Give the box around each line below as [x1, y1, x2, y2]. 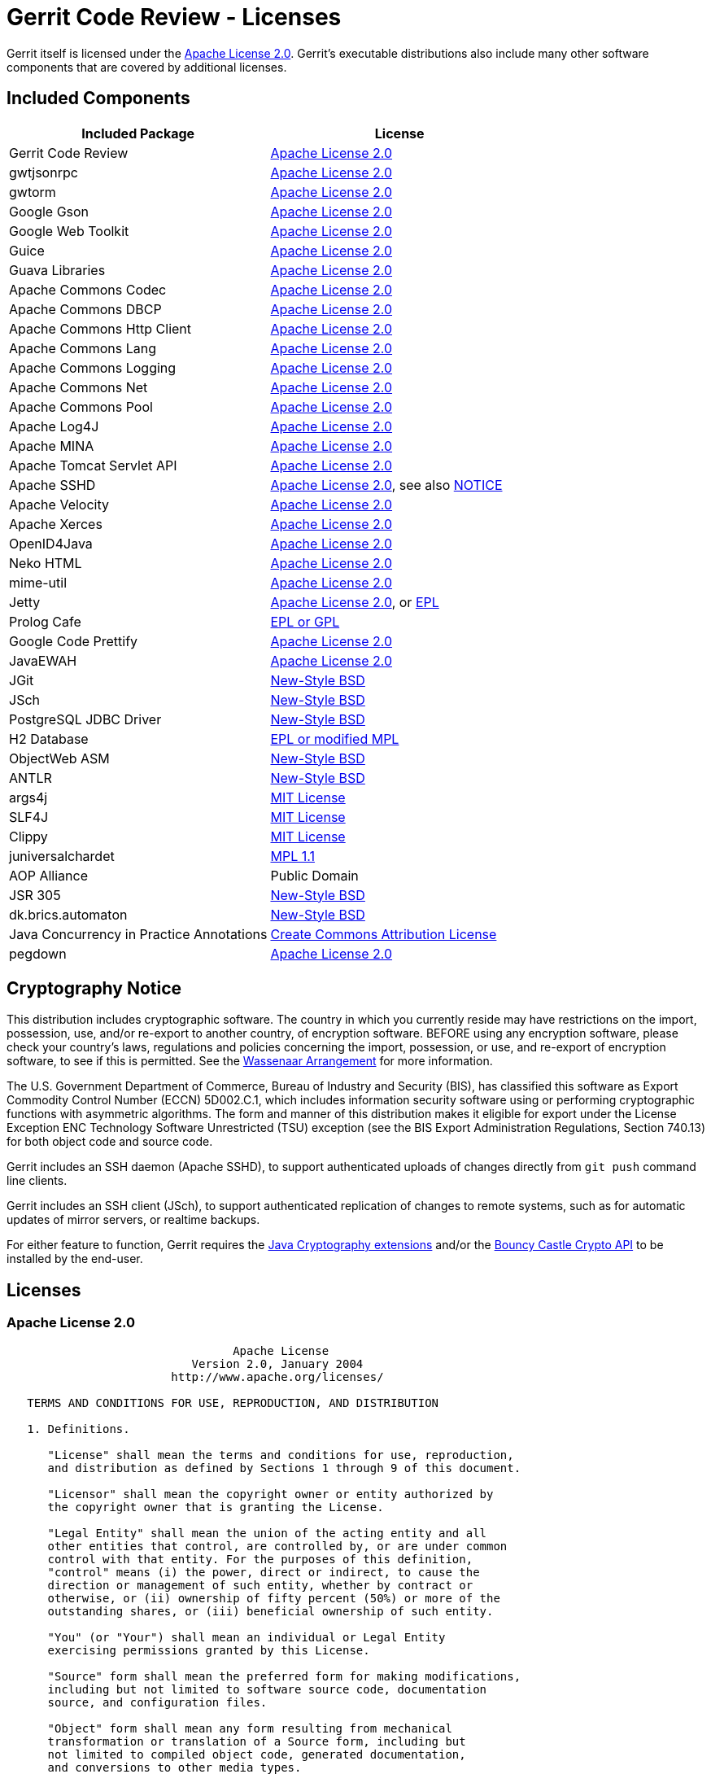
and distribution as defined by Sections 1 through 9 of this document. [47, 1461, 521, 1475]
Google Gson [9, 203, 89, 220]
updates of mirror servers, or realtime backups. [7, 1213, 260, 1227]
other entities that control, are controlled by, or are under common [47, 1539, 508, 1553]
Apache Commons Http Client [9, 320, 192, 337]
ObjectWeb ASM [9, 749, 110, 767]
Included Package [81, 125, 195, 142]
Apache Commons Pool [9, 398, 153, 415]
